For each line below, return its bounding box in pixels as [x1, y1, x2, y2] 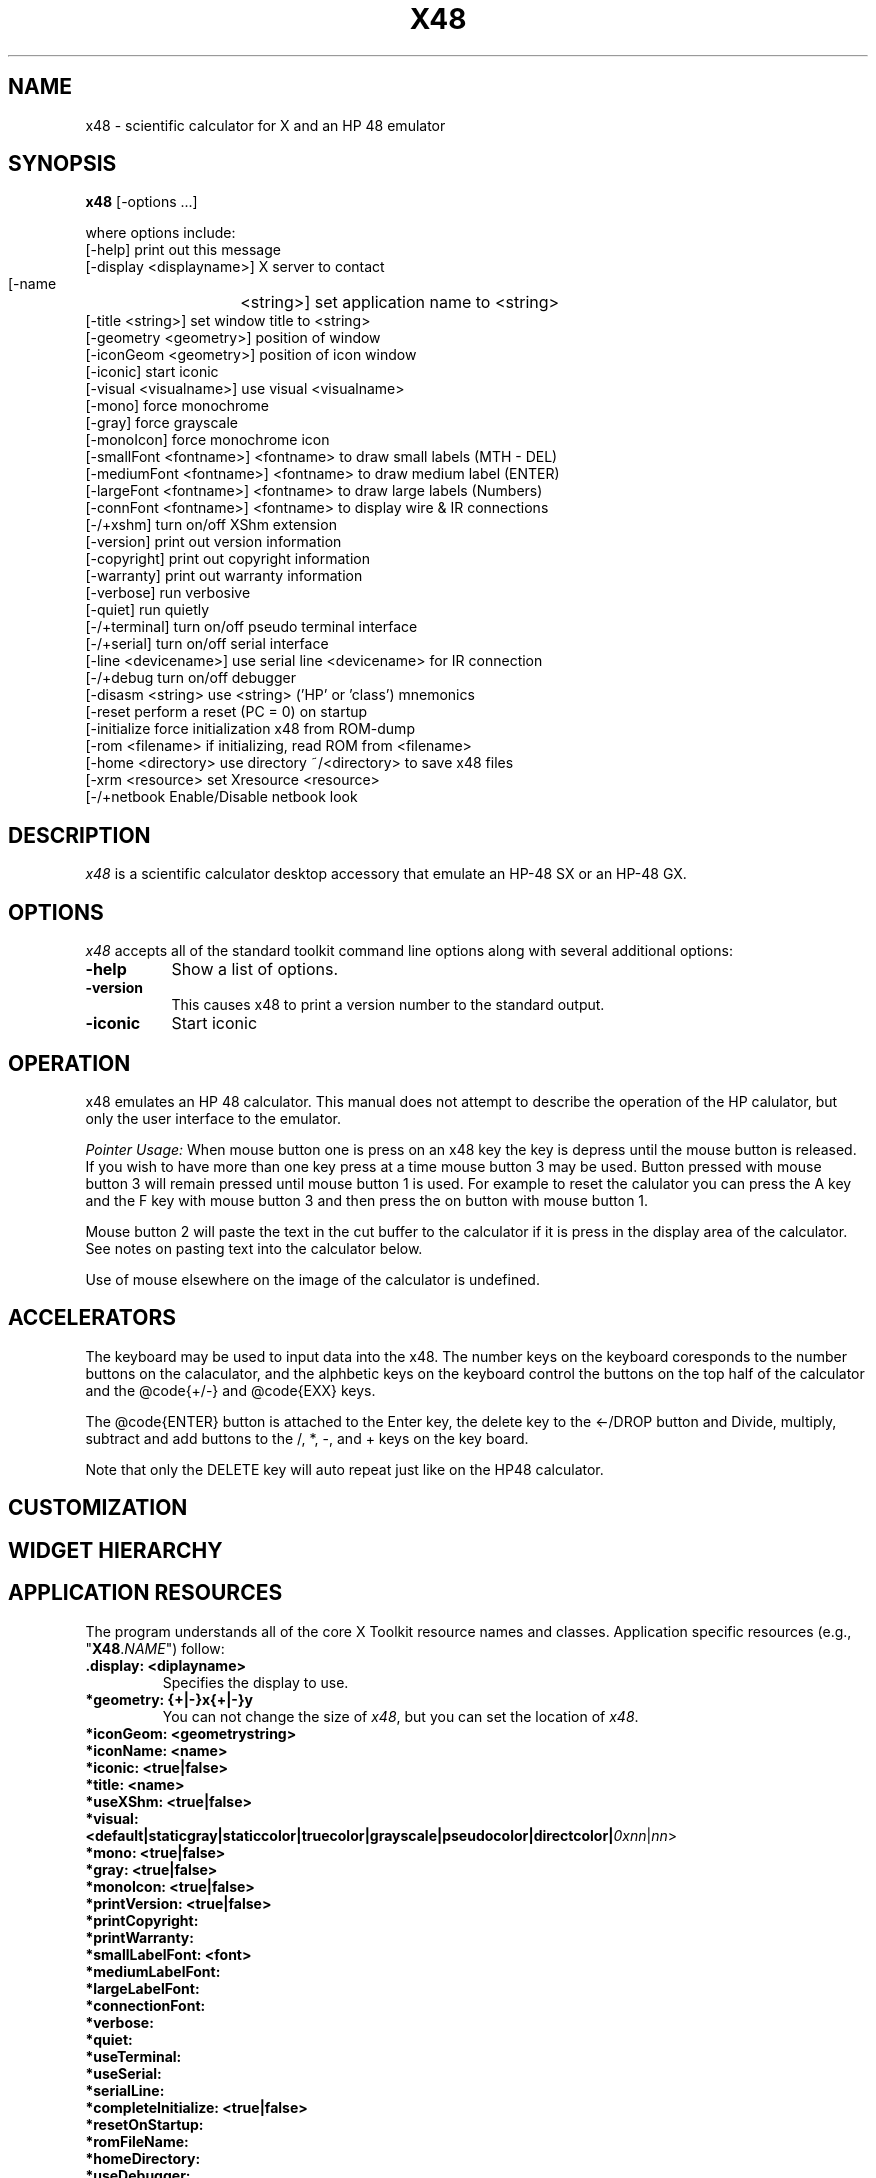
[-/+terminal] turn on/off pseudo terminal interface [85, 618, 418, 636]
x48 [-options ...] [85, 193, 198, 211]
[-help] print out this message [85, 241, 281, 259]
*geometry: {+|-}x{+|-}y [85, 1690, 253, 1708]
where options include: [85, 224, 236, 242]
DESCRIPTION [8, 822, 151, 848]
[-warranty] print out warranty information [85, 567, 363, 585]
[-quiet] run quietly [85, 601, 210, 619]
